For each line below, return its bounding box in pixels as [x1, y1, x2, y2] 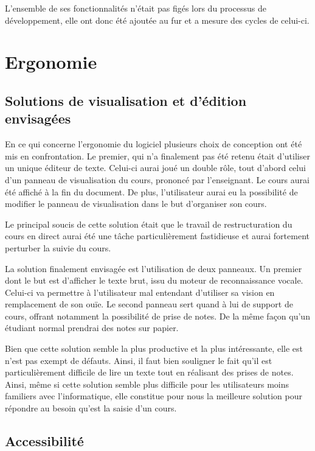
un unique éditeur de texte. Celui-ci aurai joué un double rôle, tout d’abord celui [5, 161, 306, 174]
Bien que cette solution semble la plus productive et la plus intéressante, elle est [5, 342, 303, 355]
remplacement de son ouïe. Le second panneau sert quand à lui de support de [5, 298, 293, 310]
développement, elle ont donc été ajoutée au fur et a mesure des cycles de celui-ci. [5, 13, 310, 26]
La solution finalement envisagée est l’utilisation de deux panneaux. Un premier [5, 262, 302, 274]
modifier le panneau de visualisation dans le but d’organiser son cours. [5, 197, 267, 210]
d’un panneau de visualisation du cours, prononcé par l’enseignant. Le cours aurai [5, 173, 310, 186]
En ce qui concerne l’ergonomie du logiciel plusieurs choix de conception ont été [5, 138, 302, 150]
